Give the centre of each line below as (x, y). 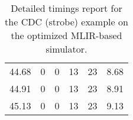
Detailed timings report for (66, 8)
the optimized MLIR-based (66, 35)
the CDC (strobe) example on (66, 22)
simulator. (66, 49)
